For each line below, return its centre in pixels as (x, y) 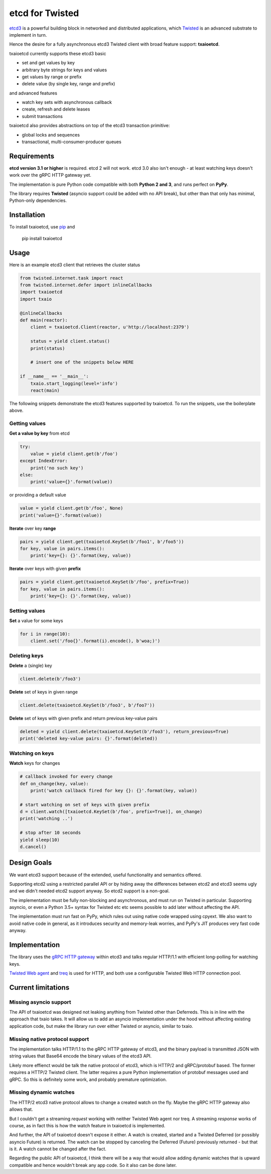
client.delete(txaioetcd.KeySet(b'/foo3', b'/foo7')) (87, 705)
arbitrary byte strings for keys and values (64, 70)
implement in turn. (28, 35)
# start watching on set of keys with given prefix (85, 804)
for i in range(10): (45, 634)
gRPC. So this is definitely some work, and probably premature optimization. (88, 1079)
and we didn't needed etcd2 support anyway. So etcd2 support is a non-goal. (90, 891)
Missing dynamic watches (42, 1092)
